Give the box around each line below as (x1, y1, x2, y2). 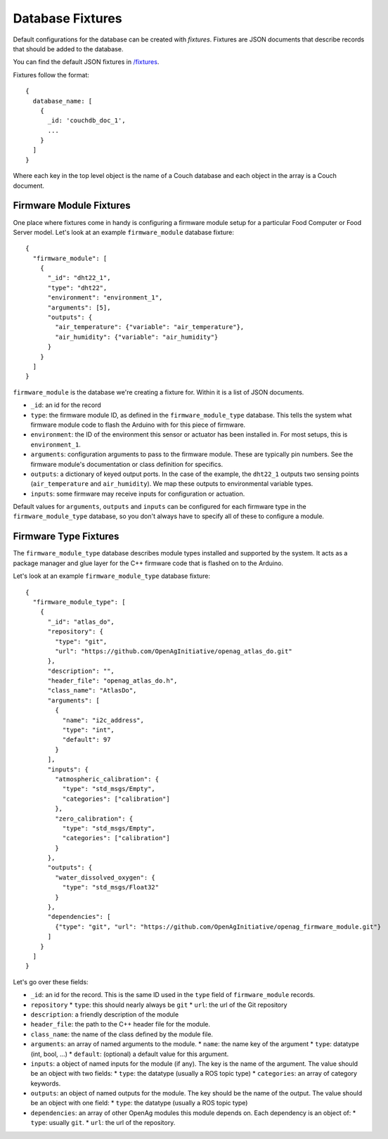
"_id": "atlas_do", (47, 617, 115, 626)
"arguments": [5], (47, 303, 111, 311)
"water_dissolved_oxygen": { (55, 873, 156, 882)
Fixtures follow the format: (13, 70, 89, 79)
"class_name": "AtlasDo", (47, 686, 137, 695)
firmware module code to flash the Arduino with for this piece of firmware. (30, 420, 246, 429)
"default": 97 (62, 735, 111, 744)
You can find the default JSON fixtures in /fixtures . (13, 58, 160, 66)
